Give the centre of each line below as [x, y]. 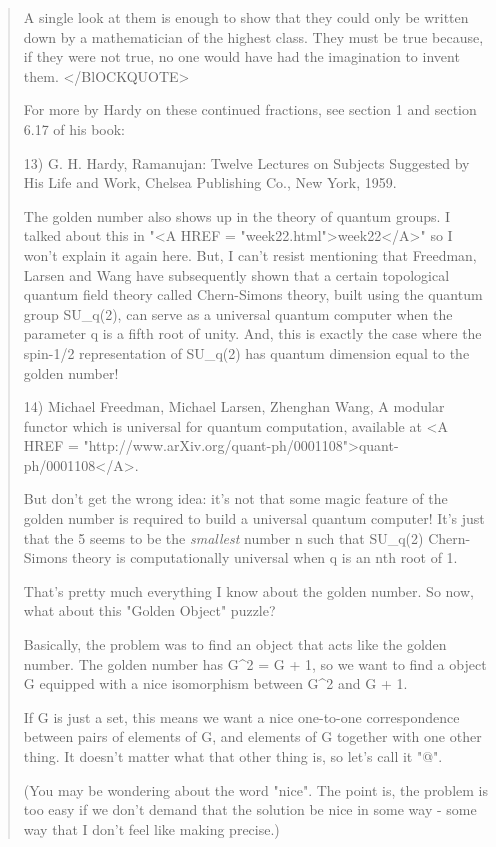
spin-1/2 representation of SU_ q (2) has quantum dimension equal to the [246, 352]
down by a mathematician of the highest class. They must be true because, [253, 36]
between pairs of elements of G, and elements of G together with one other [252, 736]
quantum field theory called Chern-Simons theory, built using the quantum [253, 294]
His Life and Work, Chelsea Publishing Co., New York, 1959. [210, 182]
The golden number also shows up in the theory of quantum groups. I [237, 215]
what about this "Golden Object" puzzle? [149, 610]
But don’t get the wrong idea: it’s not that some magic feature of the [235, 498]
